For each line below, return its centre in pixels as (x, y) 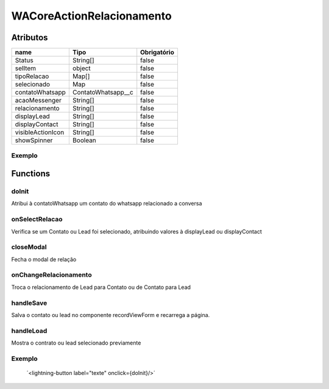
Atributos (30, 37)
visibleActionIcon (40, 132)
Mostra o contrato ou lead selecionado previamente (76, 343)
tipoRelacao (32, 76)
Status (24, 60)
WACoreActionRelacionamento (91, 16)
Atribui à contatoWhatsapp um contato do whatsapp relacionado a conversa (107, 204)
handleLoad (29, 330)
